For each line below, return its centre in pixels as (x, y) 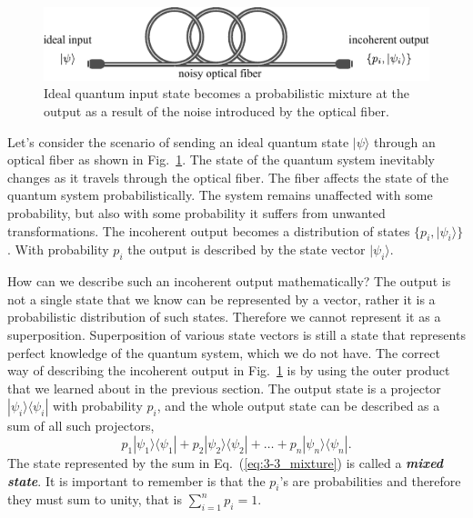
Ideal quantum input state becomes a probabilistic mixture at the (227, 93)
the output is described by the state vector (247, 249)
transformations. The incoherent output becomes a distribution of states (209, 230)
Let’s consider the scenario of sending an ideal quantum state (178, 141)
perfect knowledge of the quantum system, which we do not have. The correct (224, 352)
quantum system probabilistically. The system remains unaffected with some (220, 195)
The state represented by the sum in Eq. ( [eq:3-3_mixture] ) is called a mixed (226, 462)
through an (404, 141)
